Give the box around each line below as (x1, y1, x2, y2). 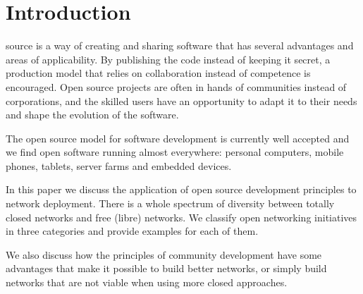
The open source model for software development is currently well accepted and (6, 130, 350, 145)
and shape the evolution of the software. (6, 107, 179, 122)
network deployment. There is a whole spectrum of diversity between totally (6, 196, 335, 211)
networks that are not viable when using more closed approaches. (6, 275, 288, 290)
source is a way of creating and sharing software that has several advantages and (6, 38, 354, 53)
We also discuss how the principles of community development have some (6, 247, 322, 262)
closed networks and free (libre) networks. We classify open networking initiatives (6, 209, 357, 224)
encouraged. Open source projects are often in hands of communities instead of (6, 79, 347, 94)
